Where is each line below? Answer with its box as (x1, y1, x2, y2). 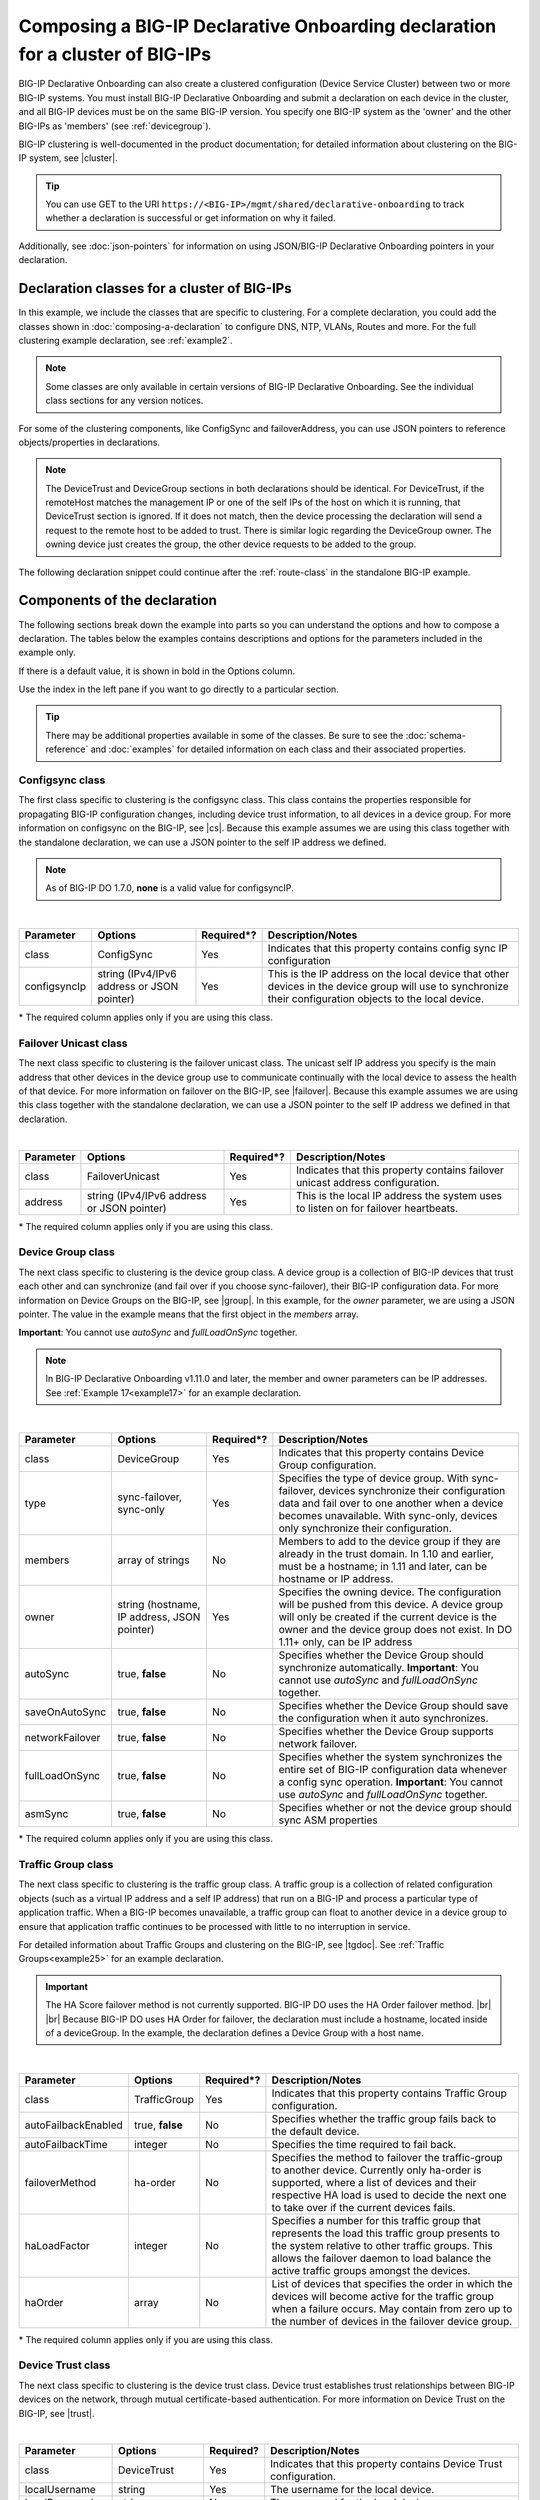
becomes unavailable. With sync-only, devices (278, 1509, 498, 1523)
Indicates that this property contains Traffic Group (271, 2086, 507, 2100)
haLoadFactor (24, 2238, 90, 2252)
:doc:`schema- (405, 729, 467, 741)
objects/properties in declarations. (18, 436, 160, 448)
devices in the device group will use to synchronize (267, 980, 509, 994)
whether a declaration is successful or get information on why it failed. (45, 212, 336, 224)
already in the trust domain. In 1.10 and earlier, (278, 1547, 494, 1561)
